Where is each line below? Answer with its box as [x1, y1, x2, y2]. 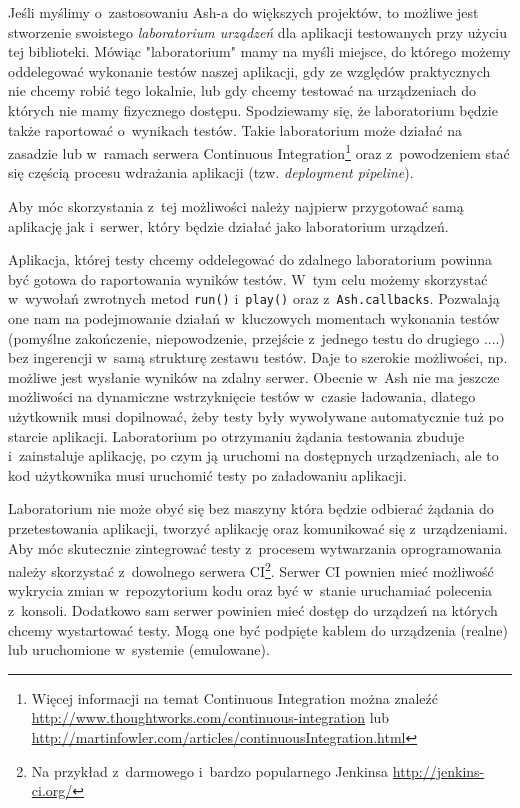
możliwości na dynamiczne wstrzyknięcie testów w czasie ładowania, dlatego [8, 386, 476, 407]
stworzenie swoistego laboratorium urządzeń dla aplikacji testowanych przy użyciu [8, 21, 508, 42]
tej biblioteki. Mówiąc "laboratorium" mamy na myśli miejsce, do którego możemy [8, 41, 511, 62]
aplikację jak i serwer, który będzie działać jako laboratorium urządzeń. [8, 215, 449, 236]
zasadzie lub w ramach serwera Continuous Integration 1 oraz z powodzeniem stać [8, 140, 510, 163]
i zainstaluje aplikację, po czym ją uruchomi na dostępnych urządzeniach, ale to [8, 445, 499, 466]
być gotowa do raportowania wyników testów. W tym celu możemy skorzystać [8, 268, 488, 289]
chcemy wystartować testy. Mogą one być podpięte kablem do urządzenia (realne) [8, 619, 508, 640]
